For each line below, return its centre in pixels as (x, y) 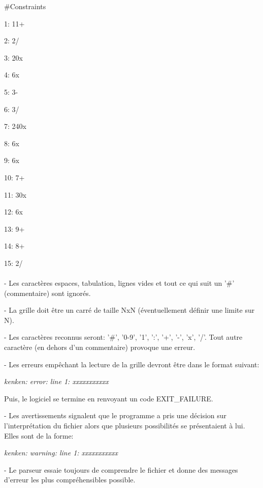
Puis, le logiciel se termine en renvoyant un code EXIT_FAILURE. (109, 398)
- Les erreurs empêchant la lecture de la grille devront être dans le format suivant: (132, 364)
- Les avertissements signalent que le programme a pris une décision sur (116, 415)
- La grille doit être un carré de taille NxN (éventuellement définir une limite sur (129, 310)
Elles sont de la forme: (39, 435)
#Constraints (25, 6)
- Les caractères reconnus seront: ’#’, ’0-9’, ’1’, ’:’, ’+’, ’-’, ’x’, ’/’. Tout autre (123, 337)
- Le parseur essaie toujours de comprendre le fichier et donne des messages (121, 469)
